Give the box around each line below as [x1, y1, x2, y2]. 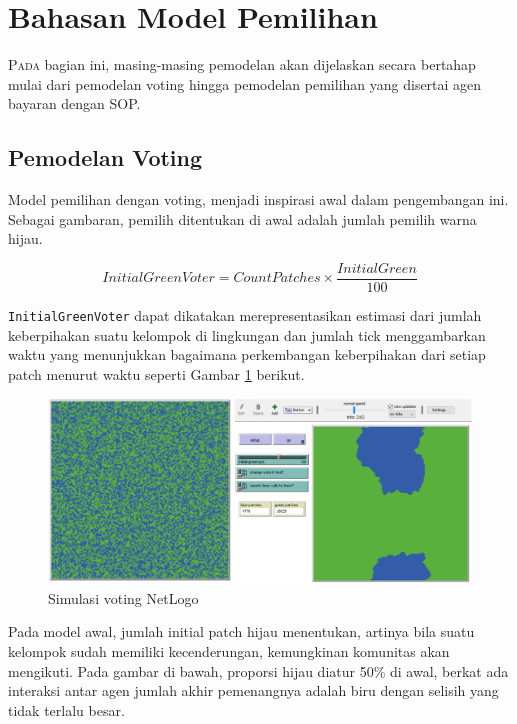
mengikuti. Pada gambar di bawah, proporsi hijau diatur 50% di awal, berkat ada [8, 660, 509, 681]
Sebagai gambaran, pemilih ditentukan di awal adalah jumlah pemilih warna [8, 208, 477, 229]
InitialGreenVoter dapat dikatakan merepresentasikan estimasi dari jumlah [8, 304, 482, 325]
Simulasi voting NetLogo [48, 587, 199, 608]
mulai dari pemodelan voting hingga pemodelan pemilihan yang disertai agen [8, 73, 482, 94]
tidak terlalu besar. [8, 699, 125, 720]
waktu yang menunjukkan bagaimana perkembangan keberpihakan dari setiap [8, 344, 486, 365]
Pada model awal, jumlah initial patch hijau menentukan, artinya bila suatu [8, 621, 475, 642]
